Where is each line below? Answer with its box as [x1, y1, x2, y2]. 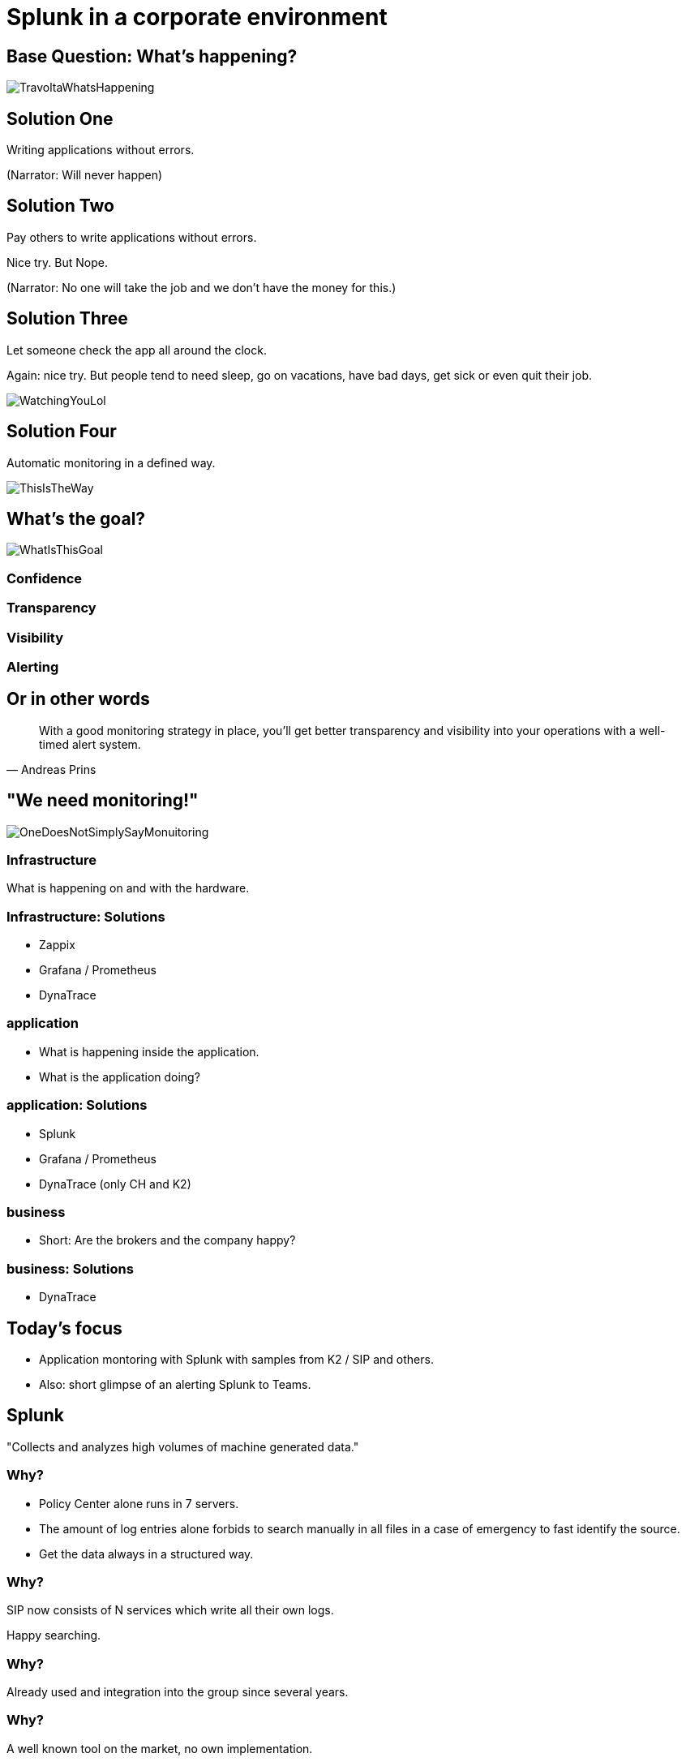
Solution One [6, 108, 114, 129]
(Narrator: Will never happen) [6, 168, 163, 183]
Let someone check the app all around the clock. [6, 342, 267, 357]
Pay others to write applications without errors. [6, 230, 257, 244]
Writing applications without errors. [6, 143, 195, 157]
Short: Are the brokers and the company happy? [39, 1233, 296, 1248]
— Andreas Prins [6, 762, 96, 776]
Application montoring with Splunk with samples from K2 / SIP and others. [39, 1352, 434, 1366]
